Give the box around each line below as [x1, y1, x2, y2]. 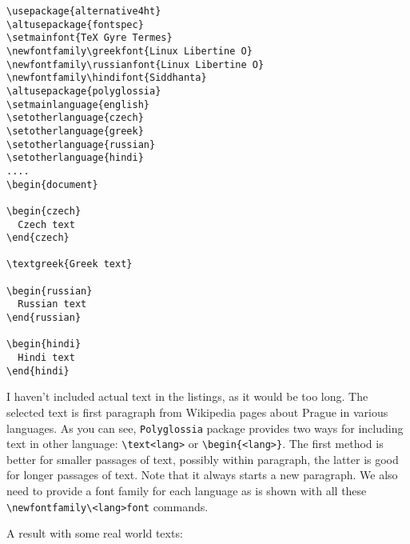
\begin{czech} [6, 205, 82, 217]
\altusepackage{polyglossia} [6, 85, 161, 97]
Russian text [18, 298, 87, 310]
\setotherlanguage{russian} [6, 138, 156, 150]
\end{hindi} [6, 365, 70, 377]
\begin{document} [6, 178, 98, 190]
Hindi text [18, 352, 75, 364]
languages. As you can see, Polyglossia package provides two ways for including [6, 419, 404, 436]
